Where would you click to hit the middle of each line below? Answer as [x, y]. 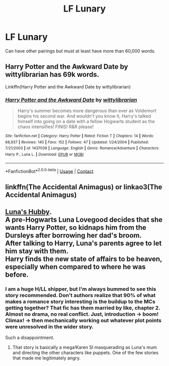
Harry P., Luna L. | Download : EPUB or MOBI [45, 155]
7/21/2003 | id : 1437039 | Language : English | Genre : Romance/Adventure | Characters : [82, 148]
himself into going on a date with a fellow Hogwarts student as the [86, 122]
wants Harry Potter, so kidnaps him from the [76, 227]
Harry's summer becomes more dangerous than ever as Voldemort [87, 111]
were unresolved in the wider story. [50, 327]
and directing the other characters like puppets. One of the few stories [85, 353]
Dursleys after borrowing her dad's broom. [73, 236]
